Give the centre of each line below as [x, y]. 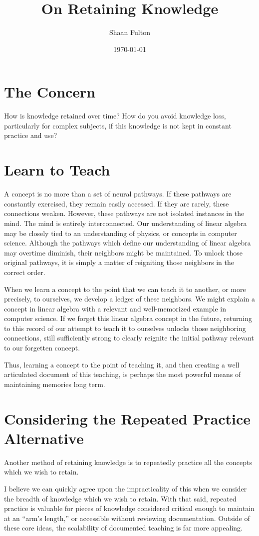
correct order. [25, 272]
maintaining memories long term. [55, 384]
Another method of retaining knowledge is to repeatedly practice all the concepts [128, 462]
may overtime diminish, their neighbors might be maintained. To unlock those [123, 252]
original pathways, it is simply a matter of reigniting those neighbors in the [119, 262]
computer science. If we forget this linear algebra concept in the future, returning [128, 318]
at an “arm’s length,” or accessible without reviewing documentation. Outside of [127, 518]
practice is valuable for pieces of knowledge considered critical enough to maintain [129, 508]
